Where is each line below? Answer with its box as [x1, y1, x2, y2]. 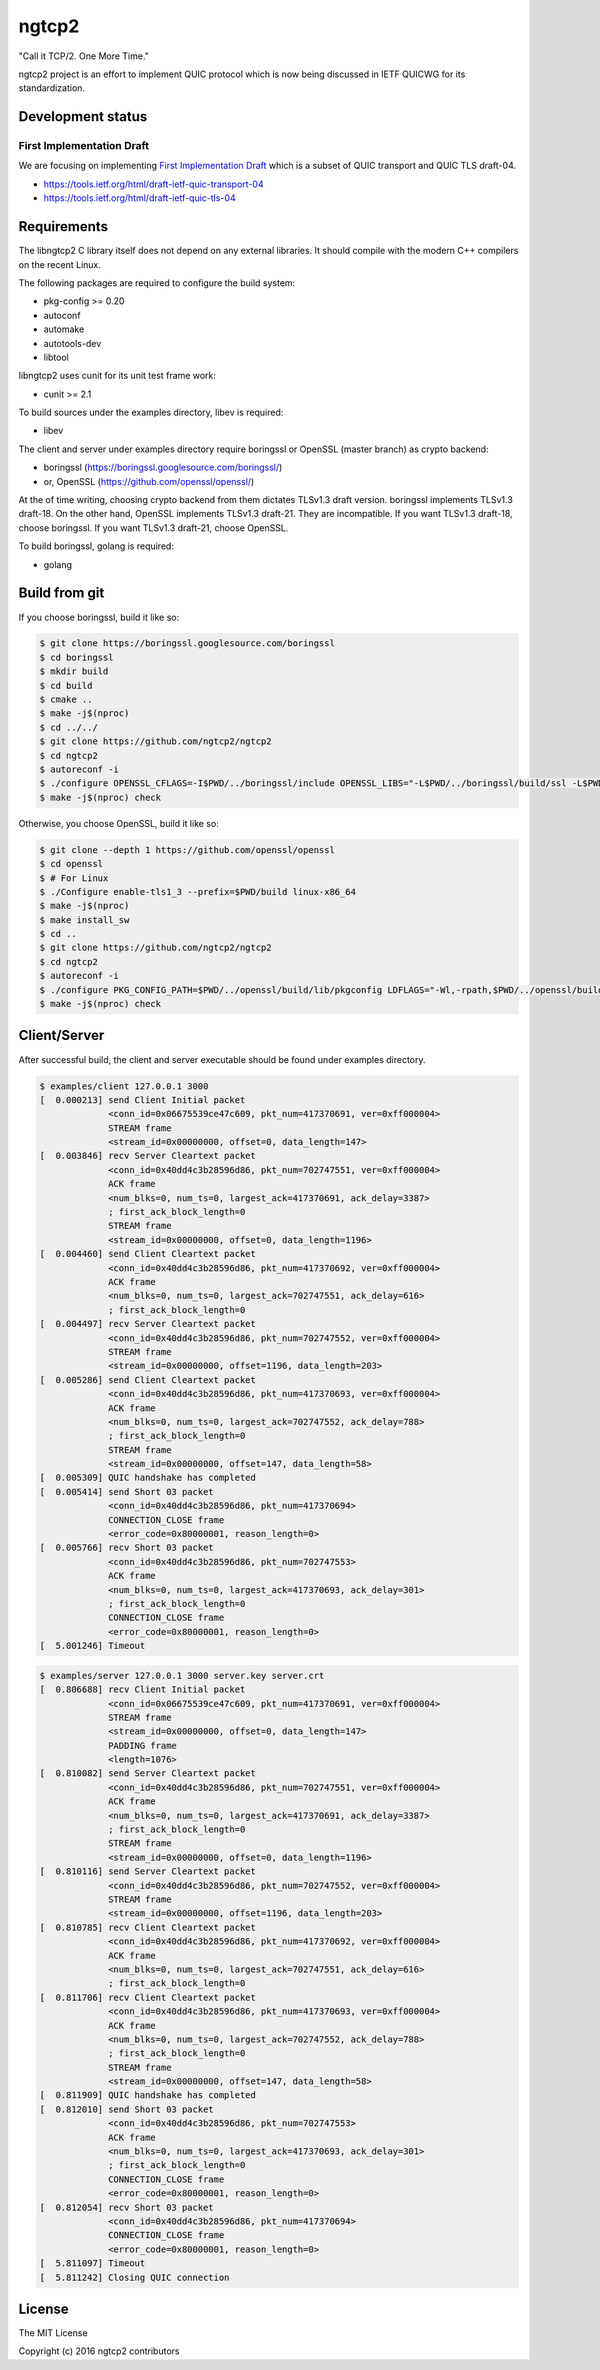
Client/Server [18, 1027, 105, 1044]
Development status [18, 108, 148, 125]
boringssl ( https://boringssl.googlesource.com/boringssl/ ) [43, 461, 283, 474]
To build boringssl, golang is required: [18, 540, 175, 552]
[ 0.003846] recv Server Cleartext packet [39, 1150, 257, 1162]
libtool [43, 351, 69, 363]
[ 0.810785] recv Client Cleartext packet [39, 1921, 257, 1933]
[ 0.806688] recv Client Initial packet [39, 1684, 246, 1695]
